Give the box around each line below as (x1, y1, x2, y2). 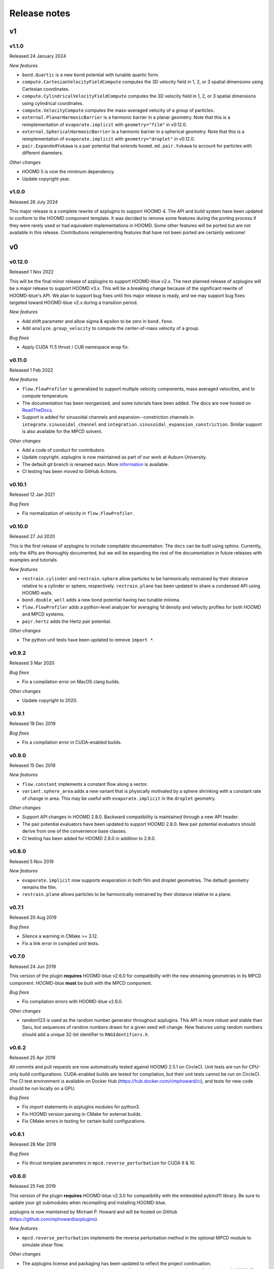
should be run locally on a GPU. (9, 1085, 76, 1091)
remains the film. (22, 884, 57, 890)
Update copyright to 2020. (22, 697, 78, 703)
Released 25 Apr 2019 (9, 1055, 56, 1060)
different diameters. (22, 150, 63, 156)
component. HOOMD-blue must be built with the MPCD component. (9, 980, 152, 986)
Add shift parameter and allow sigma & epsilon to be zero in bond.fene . (22, 318, 174, 324)
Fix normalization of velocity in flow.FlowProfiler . (22, 510, 134, 516)
